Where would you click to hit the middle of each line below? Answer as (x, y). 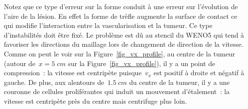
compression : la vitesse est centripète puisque (73, 73)
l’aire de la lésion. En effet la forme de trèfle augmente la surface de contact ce (121, 16)
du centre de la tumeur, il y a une (180, 82)
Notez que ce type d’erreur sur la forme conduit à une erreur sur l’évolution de (121, 6)
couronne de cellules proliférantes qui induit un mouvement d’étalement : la (117, 91)
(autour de (20, 63)
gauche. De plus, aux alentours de (54, 82)
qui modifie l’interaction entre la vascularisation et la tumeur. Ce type (108, 25)
